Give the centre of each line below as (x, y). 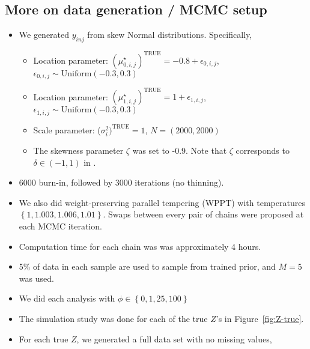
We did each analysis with (67, 298)
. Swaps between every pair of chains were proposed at (203, 214)
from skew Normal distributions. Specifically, (170, 35)
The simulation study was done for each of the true (113, 318)
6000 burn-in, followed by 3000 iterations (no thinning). (121, 182)
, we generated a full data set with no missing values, (174, 338)
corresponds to (263, 150)
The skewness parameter (78, 150)
